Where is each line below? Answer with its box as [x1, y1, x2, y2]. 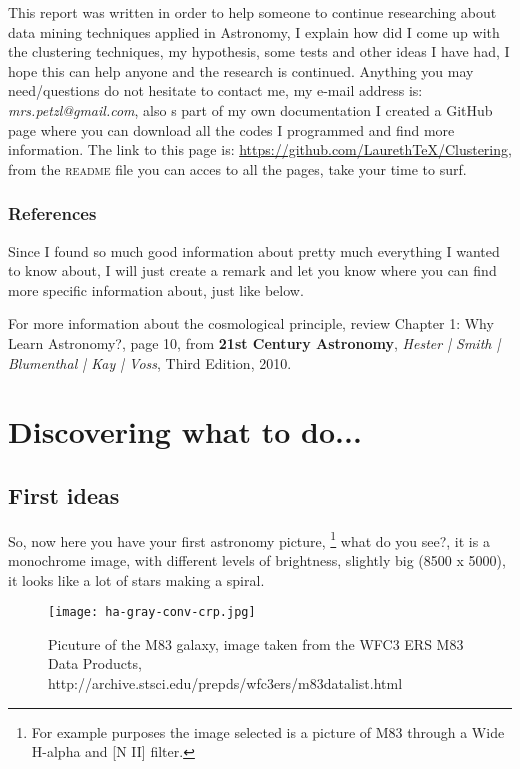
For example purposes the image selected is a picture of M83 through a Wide [31, 721, 505, 742]
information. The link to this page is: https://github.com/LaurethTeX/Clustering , [8, 139, 512, 160]
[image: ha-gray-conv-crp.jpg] [48, 605, 256, 620]
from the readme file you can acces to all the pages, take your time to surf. [8, 158, 467, 179]
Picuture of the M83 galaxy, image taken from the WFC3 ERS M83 [48, 633, 464, 654]
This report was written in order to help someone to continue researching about [8, 2, 497, 22]
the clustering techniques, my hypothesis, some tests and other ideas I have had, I [8, 41, 510, 62]
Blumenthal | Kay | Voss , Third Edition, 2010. [8, 352, 292, 373]
